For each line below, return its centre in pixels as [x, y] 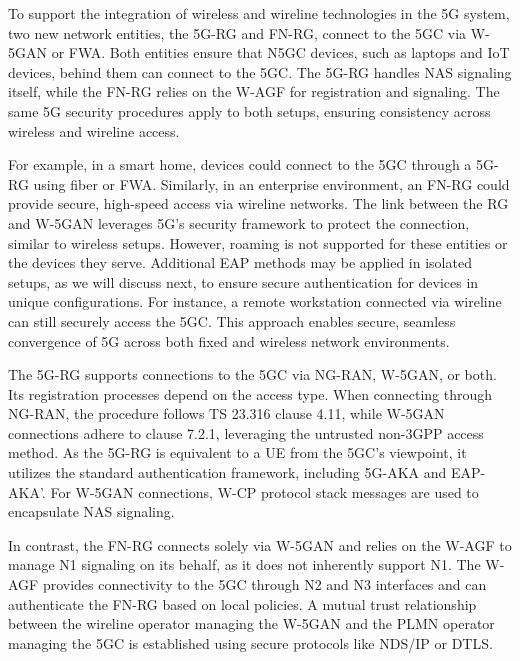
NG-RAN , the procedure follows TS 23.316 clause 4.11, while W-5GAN [226, 413]
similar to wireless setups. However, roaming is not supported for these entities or [258, 242]
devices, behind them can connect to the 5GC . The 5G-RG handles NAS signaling [260, 71]
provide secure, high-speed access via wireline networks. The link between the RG [258, 203]
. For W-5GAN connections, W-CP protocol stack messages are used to [260, 491]
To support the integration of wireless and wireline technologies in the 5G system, [259, 13]
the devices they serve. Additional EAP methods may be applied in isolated [240, 262]
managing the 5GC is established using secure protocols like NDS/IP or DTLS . [250, 642]
